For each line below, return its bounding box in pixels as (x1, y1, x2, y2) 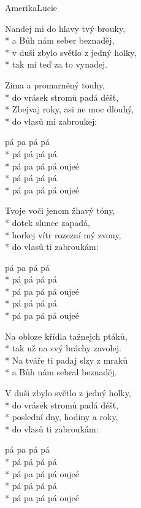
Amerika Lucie (5, 1, 58, 14)
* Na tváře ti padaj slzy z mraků (5, 353, 128, 366)
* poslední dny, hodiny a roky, (5, 410, 118, 423)
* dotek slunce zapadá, (5, 216, 90, 229)
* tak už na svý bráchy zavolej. (5, 342, 121, 354)
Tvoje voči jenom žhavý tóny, (5, 204, 115, 217)
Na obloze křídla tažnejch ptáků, (5, 329, 128, 342)
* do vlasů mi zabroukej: (5, 114, 97, 127)
